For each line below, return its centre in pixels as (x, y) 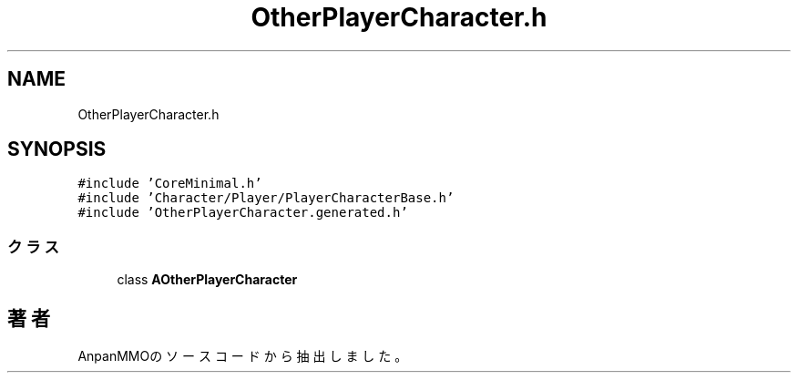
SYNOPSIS (57, 149)
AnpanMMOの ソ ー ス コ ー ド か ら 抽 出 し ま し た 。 (243, 356)
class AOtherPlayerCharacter (207, 280)
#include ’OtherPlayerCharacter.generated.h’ (243, 213)
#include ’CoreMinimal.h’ (170, 184)
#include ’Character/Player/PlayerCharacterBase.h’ (266, 198)
